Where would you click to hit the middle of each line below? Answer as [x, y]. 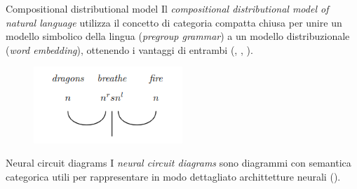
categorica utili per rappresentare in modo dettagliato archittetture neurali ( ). [173, 176]
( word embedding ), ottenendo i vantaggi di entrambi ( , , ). [129, 49]
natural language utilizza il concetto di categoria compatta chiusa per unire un [174, 22]
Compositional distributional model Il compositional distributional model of [167, 8]
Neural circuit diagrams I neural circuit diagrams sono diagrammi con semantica [178, 163]
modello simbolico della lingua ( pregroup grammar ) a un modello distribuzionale [178, 36]
